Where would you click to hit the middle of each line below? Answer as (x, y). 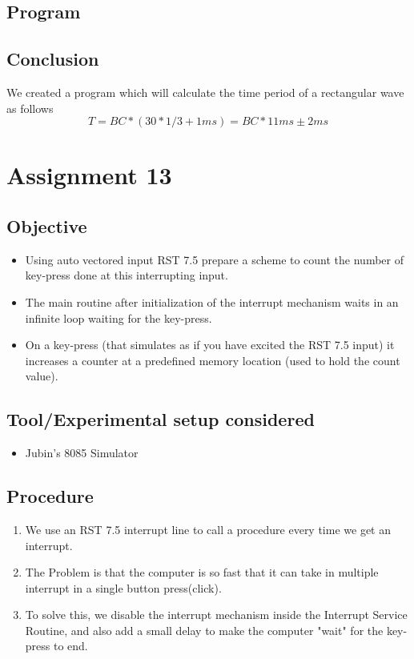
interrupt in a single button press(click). (123, 587)
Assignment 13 (89, 175)
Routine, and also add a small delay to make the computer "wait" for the (204, 630)
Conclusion (53, 59)
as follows (30, 108)
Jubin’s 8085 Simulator (82, 453)
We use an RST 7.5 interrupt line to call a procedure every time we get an (208, 529)
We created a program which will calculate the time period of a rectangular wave (205, 92)
